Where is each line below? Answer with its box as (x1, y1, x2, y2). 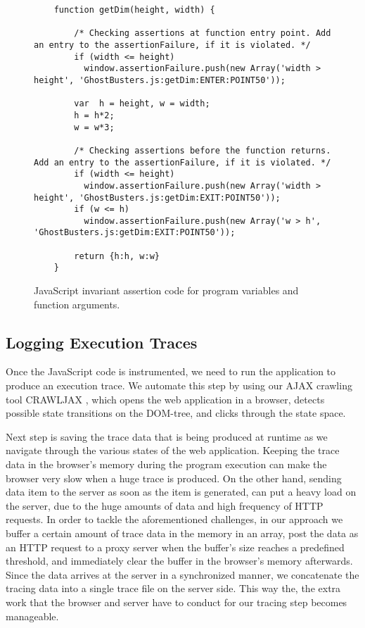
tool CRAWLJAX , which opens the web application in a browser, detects (6, 391, 325, 406)
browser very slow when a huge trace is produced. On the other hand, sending (6, 470, 342, 485)
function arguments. (34, 296, 120, 311)
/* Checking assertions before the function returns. (74, 145, 331, 156)
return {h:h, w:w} (74, 251, 160, 261)
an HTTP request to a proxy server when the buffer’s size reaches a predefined (6, 539, 345, 554)
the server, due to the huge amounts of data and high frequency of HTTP (6, 498, 324, 513)
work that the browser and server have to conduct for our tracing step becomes (6, 594, 347, 609)
